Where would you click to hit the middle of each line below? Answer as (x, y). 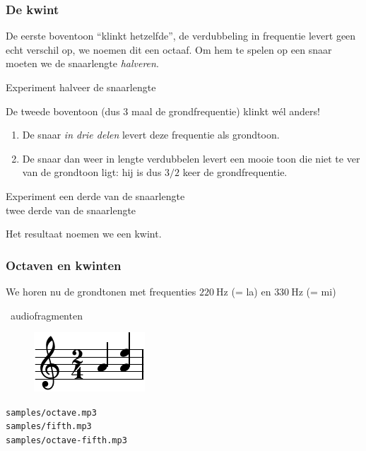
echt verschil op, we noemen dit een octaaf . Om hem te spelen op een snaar (169, 49)
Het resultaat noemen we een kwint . (84, 234)
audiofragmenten (46, 315)
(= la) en (251, 291)
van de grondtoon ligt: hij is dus (92, 172)
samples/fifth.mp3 (49, 427)
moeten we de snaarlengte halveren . (82, 63)
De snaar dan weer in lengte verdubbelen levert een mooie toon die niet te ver (191, 158)
